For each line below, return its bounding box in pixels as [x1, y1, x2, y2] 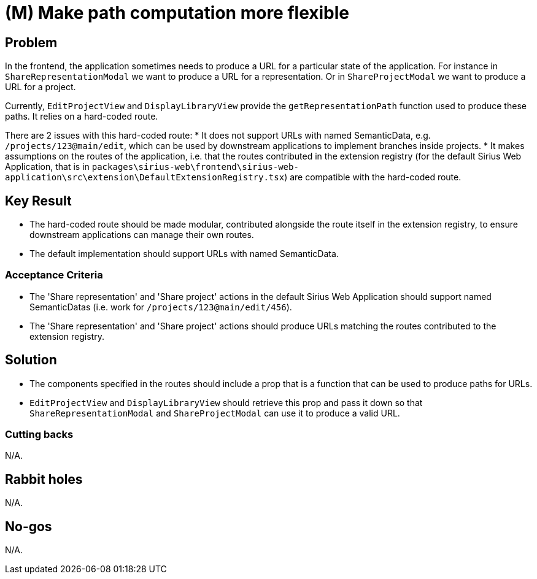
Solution [5, 352, 57, 368]
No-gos [5, 518, 52, 534]
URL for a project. [5, 82, 76, 93]
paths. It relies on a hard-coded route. [5, 111, 158, 122]
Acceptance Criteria [5, 269, 103, 282]
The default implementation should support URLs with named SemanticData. [29, 248, 339, 259]
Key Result [5, 193, 72, 209]
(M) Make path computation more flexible [5, 2, 350, 23]
